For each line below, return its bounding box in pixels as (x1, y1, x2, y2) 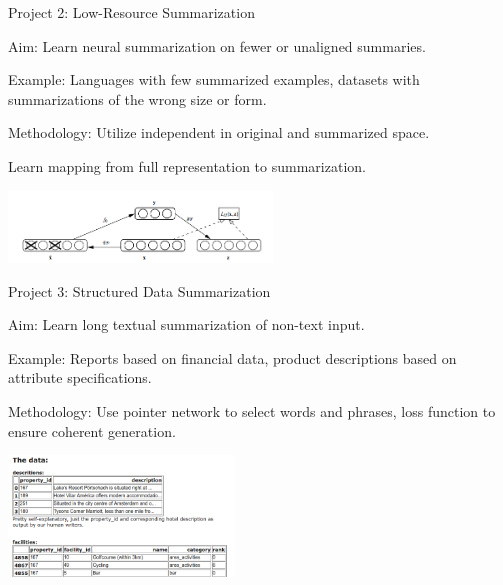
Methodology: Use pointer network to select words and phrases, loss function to (8, 401, 496, 422)
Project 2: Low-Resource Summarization (8, 2, 255, 22)
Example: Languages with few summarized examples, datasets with (8, 69, 420, 90)
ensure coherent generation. (8, 420, 176, 441)
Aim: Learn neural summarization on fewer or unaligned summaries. (8, 35, 426, 56)
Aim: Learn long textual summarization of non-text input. (8, 314, 365, 335)
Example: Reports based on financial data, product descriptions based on (8, 347, 457, 368)
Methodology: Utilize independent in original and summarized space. (8, 122, 430, 143)
